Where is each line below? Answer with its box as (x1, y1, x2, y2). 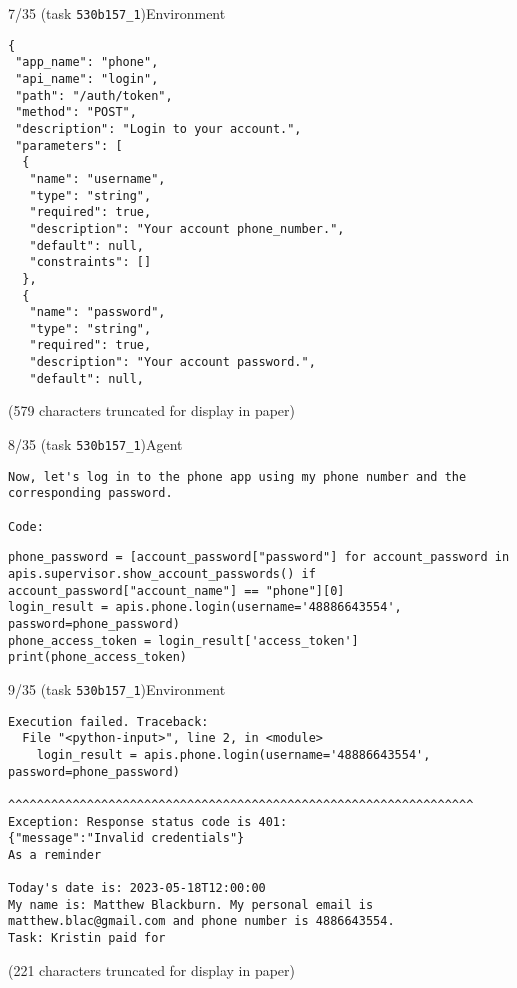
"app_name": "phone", (15, 55, 159, 70)
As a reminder (8, 847, 102, 862)
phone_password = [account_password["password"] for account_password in (8, 550, 510, 565)
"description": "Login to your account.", (15, 121, 302, 136)
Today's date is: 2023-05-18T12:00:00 (8, 881, 266, 896)
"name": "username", (29, 171, 166, 186)
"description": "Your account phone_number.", (29, 221, 345, 236)
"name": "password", (29, 305, 166, 320)
